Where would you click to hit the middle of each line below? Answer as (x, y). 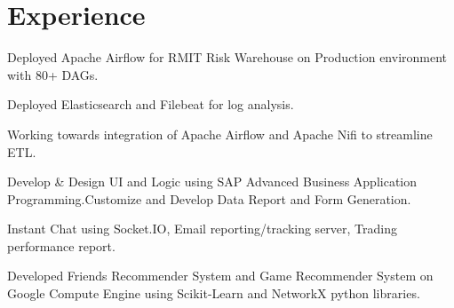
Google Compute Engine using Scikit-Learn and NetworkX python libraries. (214, 293)
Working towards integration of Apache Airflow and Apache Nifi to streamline (220, 134)
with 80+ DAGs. (53, 74)
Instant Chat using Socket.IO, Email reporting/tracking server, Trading (202, 229)
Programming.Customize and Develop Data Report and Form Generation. (209, 198)
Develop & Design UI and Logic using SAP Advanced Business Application (212, 182)
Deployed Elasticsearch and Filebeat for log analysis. (151, 104)
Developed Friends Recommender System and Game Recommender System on (220, 276)
